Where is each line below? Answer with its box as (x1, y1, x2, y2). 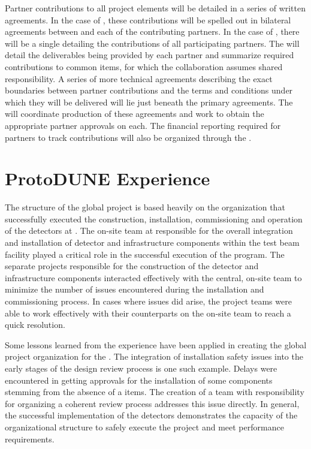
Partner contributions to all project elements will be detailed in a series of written (5, 2, 306, 14)
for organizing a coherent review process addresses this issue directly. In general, (5, 397, 300, 409)
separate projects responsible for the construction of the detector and (5, 260, 259, 272)
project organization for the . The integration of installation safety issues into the (5, 350, 303, 363)
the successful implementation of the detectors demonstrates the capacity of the (5, 409, 298, 421)
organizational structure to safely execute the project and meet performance (5, 420, 284, 433)
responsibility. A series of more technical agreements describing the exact (5, 72, 273, 85)
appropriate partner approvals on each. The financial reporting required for (5, 119, 281, 131)
